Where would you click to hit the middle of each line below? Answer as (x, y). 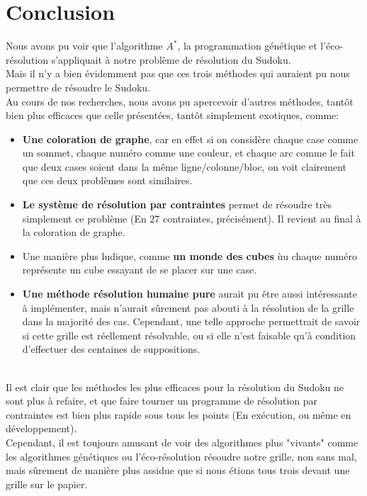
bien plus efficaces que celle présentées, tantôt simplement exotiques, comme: (173, 115)
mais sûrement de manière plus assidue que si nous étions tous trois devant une (178, 470)
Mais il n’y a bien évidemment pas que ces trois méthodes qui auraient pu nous (178, 73)
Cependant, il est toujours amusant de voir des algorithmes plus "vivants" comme (182, 442)
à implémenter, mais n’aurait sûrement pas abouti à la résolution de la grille (188, 307)
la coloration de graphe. (74, 232)
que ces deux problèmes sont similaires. (107, 180)
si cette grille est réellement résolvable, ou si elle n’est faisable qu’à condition (189, 335)
